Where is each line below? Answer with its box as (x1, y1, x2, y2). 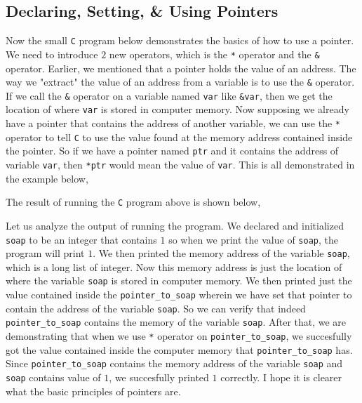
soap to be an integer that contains (6, 232, 157, 246)
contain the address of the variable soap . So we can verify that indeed (6, 300, 306, 315)
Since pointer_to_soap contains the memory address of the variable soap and (6, 356, 343, 371)
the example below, (6, 171, 88, 185)
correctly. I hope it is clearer (220, 370, 342, 385)
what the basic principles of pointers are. (6, 383, 181, 398)
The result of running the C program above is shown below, (6, 194, 261, 209)
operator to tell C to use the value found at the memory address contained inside (6, 129, 353, 144)
